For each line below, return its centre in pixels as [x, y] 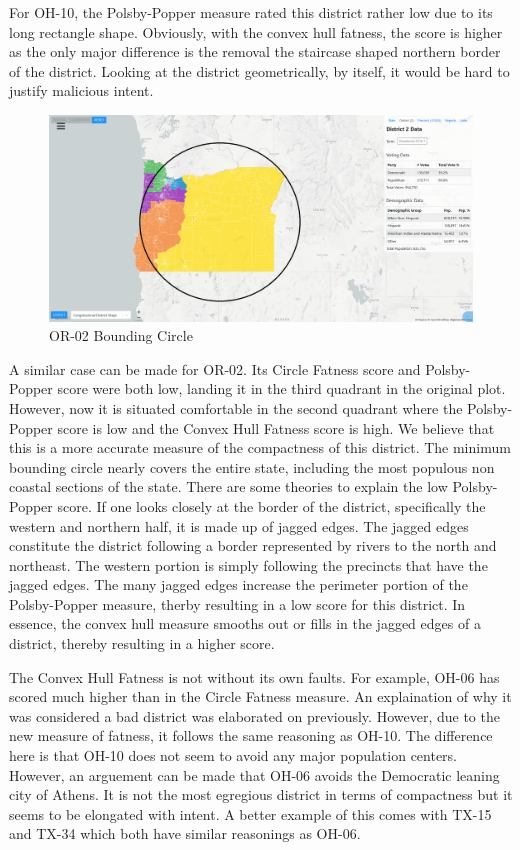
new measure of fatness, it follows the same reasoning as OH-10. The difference [251, 735]
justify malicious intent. [81, 90]
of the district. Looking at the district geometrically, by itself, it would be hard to [259, 70]
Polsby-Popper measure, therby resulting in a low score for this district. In [237, 603]
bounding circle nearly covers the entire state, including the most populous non [252, 466]
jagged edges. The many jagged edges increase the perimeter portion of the [238, 584]
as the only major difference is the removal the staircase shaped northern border [255, 51]
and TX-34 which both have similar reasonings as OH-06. [185, 833]
